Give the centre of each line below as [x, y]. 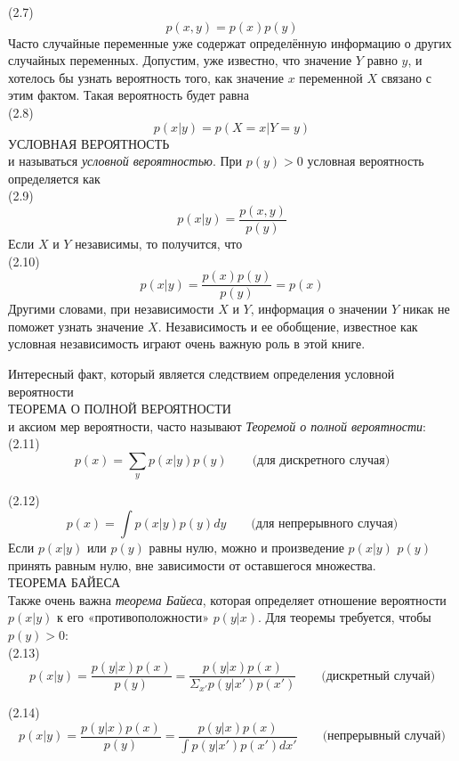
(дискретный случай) [378, 676]
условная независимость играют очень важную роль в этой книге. [187, 344]
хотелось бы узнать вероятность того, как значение [146, 77]
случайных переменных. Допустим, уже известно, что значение [180, 60]
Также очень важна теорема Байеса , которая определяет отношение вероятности [227, 599]
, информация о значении [319, 309]
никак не [426, 309]
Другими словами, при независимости [111, 309]
